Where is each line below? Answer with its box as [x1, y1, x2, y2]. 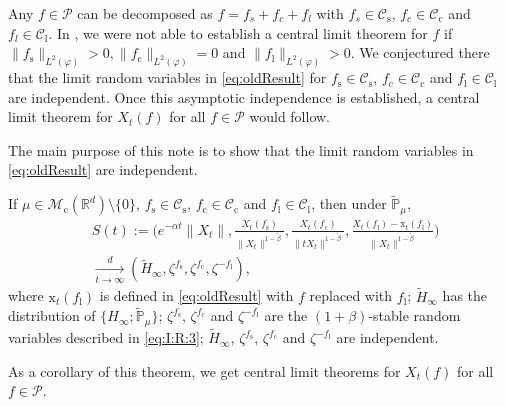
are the [264, 305, 308, 326]
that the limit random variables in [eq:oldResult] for [8, 67, 327, 88]
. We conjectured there [350, 42, 490, 63]
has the [442, 285, 488, 306]
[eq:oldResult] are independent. [8, 159, 198, 180]
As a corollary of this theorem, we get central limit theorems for [8, 360, 401, 381]
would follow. [249, 106, 331, 127]
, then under [311, 193, 387, 214]
